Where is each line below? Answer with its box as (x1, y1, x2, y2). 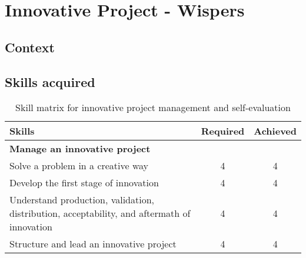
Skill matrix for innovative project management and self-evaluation (15, 100, 291, 115)
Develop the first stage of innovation (9, 176, 159, 190)
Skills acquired (5, 72, 95, 91)
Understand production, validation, (9, 193, 155, 207)
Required (201, 124, 245, 138)
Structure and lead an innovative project (9, 237, 177, 251)
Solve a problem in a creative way (9, 159, 149, 173)
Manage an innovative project (9, 142, 151, 156)
